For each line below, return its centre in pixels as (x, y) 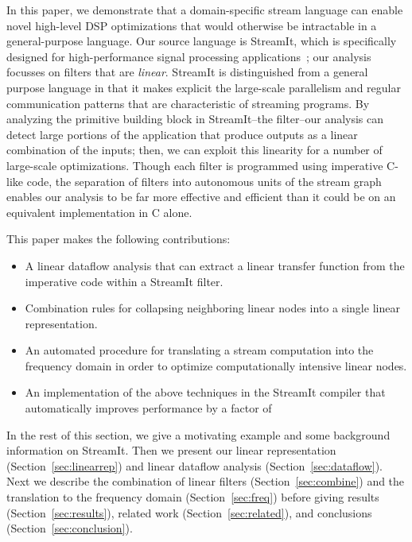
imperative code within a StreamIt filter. (124, 281)
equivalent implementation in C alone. (99, 212)
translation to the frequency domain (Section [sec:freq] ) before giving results (193, 497)
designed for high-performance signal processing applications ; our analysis (189, 56)
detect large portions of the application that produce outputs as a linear (182, 134)
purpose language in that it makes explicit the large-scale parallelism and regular (204, 87)
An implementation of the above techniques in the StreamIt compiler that (205, 392)
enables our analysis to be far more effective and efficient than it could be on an (201, 197)
